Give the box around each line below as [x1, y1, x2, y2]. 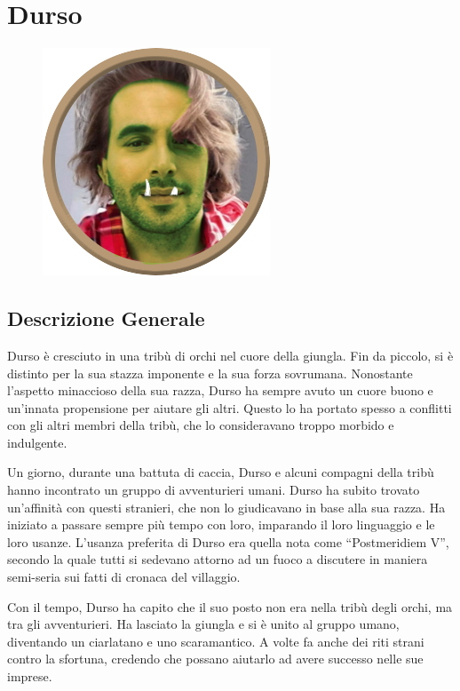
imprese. [7, 667, 52, 686]
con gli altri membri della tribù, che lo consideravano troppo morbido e [7, 416, 394, 434]
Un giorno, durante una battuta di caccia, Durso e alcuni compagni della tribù [7, 463, 434, 481]
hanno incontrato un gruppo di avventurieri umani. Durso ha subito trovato [7, 481, 420, 499]
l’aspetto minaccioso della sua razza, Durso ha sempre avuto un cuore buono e [7, 381, 433, 400]
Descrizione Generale [7, 305, 205, 332]
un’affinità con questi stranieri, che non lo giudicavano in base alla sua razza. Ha [7, 497, 446, 516]
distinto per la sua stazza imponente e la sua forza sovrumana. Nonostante [7, 363, 413, 382]
